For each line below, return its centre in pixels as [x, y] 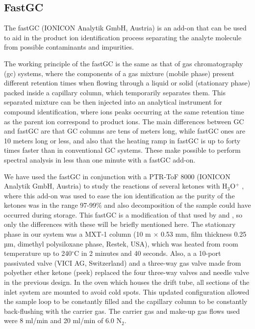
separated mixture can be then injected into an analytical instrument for [113, 102]
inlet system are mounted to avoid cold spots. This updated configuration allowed [127, 291]
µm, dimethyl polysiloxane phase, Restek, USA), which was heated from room [121, 243]
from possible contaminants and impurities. [69, 47]
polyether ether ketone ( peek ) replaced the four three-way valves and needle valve [127, 272]
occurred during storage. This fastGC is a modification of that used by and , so [123, 214]
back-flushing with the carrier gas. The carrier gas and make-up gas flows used [122, 311]
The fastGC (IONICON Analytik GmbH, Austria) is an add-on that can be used [125, 28]
